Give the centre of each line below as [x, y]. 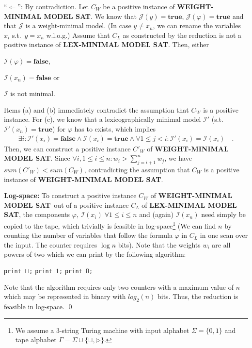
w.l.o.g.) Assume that [78, 35]
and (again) [157, 214]
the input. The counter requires [51, 244]
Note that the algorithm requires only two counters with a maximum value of [119, 287]
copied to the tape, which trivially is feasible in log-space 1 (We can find [110, 225]
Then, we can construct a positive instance [67, 148]
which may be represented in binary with [65, 296]
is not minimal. [33, 93]
